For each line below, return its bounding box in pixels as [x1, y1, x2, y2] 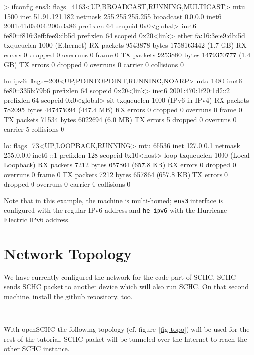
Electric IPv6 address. [4, 215, 70, 224]
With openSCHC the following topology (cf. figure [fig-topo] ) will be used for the [4, 324, 250, 334]
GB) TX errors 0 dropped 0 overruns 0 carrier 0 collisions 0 [4, 59, 184, 69]
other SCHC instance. [4, 343, 70, 354]
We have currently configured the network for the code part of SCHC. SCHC [4, 272, 236, 282]
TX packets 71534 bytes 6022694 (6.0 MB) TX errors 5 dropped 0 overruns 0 [4, 114, 237, 124]
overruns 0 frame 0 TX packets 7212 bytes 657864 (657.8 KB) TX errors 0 [4, 169, 228, 179]
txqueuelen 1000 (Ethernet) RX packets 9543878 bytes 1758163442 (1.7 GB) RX [4, 40, 247, 50]
